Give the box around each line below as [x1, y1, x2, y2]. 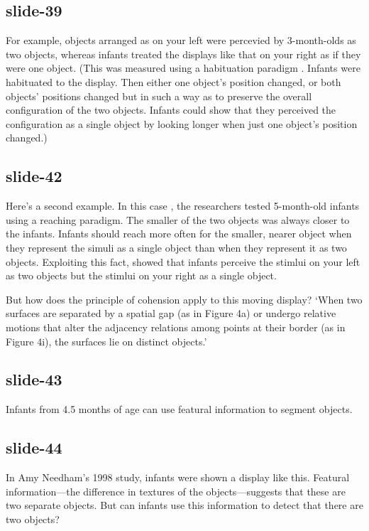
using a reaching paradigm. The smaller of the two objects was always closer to [6, 212, 350, 227]
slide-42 [6, 165, 62, 187]
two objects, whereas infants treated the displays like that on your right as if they [6, 46, 361, 61]
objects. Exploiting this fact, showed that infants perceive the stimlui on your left [6, 254, 360, 269]
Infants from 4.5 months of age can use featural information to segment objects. [6, 402, 353, 417]
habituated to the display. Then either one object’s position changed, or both [6, 74, 341, 89]
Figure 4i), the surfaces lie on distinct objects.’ [6, 333, 207, 348]
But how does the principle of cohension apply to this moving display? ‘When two [6, 291, 363, 306]
